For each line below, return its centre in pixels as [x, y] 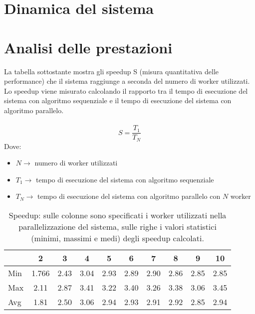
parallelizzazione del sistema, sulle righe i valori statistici [118, 226]
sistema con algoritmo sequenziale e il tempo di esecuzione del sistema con [118, 100]
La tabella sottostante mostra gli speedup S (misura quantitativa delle [111, 71]
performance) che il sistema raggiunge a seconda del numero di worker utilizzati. [127, 81]
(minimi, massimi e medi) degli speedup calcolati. [118, 238]
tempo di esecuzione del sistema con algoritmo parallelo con [129, 196]
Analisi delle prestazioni [88, 47]
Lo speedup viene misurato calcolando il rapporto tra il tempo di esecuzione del [126, 90]
